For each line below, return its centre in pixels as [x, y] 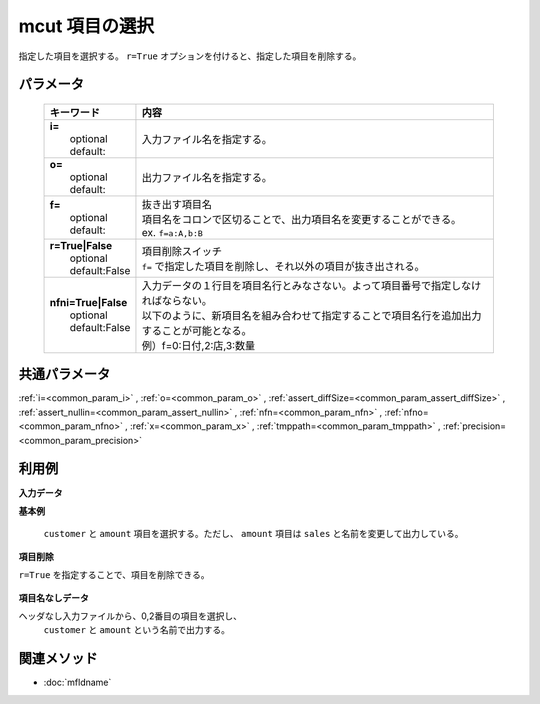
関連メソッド [58, 658]
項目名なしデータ [53, 597]
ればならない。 [177, 300]
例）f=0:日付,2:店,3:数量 [198, 345]
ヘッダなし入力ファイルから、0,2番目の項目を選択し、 [130, 616]
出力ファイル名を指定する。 [207, 177]
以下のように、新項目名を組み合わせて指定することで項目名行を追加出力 [311, 315]
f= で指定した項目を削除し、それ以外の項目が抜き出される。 [283, 266]
